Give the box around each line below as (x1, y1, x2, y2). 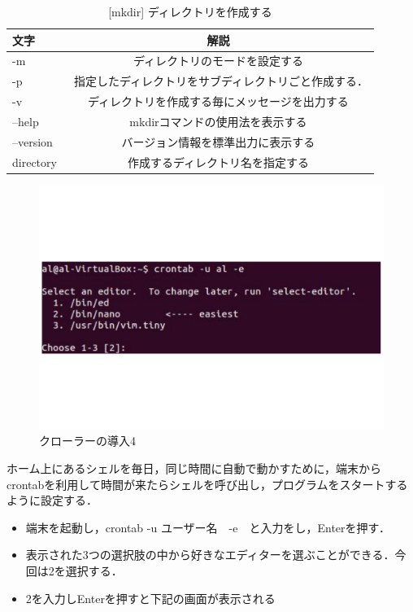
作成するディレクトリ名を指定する (127, 153, 309, 170)
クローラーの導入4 (39, 432, 136, 449)
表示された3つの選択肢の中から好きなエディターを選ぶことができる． (25, 546, 395, 563)
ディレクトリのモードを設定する (133, 52, 303, 69)
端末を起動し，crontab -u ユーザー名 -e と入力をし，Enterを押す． (25, 518, 391, 535)
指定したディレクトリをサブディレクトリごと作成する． (73, 72, 363, 90)
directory (12, 153, 57, 170)
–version (12, 133, 53, 150)
